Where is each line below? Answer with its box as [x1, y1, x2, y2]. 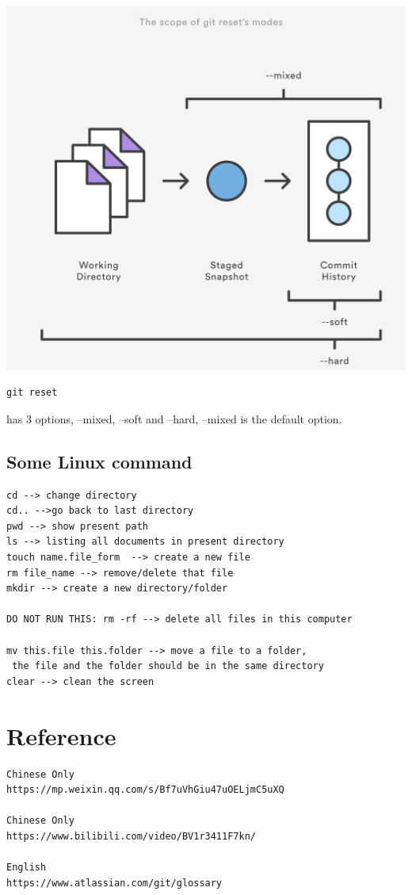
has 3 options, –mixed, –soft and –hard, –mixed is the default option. [6, 410, 342, 426]
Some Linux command [6, 449, 193, 473]
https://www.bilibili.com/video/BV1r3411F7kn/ [6, 830, 256, 842]
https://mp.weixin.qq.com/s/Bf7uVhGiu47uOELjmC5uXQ [6, 784, 284, 796]
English [6, 862, 47, 874]
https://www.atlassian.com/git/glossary [6, 877, 223, 889]
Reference [6, 719, 116, 752]
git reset [6, 387, 58, 399]
